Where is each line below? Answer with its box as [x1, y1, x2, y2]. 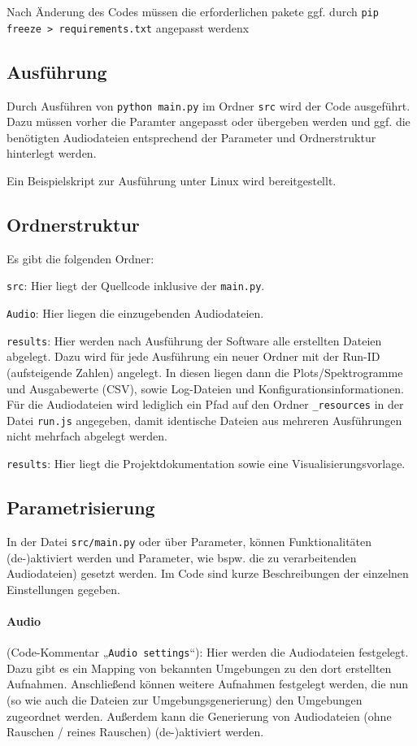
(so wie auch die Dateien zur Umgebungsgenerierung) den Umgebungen [7, 691, 363, 708]
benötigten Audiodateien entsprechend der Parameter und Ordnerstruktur [7, 128, 376, 145]
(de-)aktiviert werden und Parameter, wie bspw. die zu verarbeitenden [7, 549, 357, 566]
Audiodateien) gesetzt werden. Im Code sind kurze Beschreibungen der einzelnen [7, 565, 409, 582]
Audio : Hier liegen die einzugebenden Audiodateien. [7, 305, 264, 321]
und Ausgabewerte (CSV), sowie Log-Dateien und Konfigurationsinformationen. [7, 380, 404, 397]
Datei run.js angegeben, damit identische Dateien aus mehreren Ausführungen [7, 411, 402, 428]
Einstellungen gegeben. [7, 580, 120, 597]
